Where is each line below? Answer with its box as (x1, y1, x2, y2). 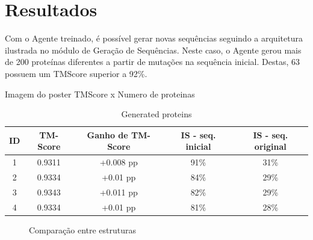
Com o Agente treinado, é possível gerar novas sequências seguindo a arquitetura (5, 32, 303, 45)
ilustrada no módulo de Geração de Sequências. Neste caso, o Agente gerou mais (5, 43, 302, 56)
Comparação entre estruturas (29, 223, 137, 236)
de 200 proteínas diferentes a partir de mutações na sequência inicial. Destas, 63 (5, 55, 300, 68)
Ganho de (87, 128, 128, 141)
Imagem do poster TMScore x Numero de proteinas (5, 87, 195, 100)
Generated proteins (121, 108, 192, 120)
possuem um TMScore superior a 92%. (5, 67, 147, 79)
